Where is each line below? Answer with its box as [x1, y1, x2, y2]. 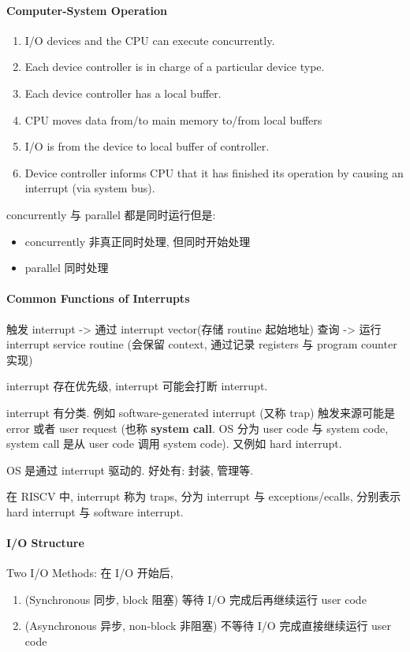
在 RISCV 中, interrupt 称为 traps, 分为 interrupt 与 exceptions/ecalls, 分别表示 [6, 488, 401, 505]
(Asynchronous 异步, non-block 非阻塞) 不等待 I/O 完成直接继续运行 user [24, 617, 392, 634]
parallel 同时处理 [24, 259, 109, 276]
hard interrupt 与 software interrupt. [6, 503, 184, 520]
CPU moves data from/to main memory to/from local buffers [24, 111, 322, 128]
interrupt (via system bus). [24, 180, 155, 196]
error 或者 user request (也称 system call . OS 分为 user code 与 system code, [6, 419, 389, 436]
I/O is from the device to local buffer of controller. [24, 138, 270, 155]
